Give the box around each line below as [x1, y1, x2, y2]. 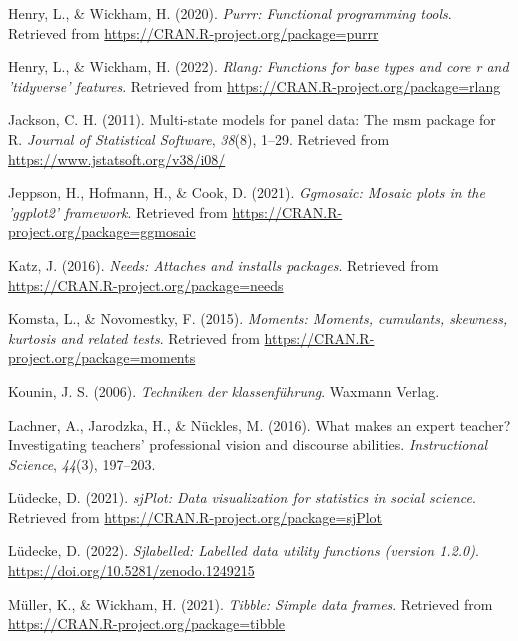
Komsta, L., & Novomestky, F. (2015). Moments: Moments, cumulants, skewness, [8, 308, 508, 329]
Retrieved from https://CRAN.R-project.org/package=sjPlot [8, 506, 383, 527]
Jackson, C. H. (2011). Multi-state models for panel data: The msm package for [8, 109, 496, 130]
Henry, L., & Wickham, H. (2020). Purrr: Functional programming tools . [8, 3, 452, 23]
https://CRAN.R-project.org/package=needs [8, 274, 284, 295]
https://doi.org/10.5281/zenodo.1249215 [8, 560, 255, 581]
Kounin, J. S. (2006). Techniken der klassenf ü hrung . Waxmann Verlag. [8, 380, 440, 401]
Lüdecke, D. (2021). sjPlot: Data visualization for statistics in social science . [8, 487, 476, 508]
